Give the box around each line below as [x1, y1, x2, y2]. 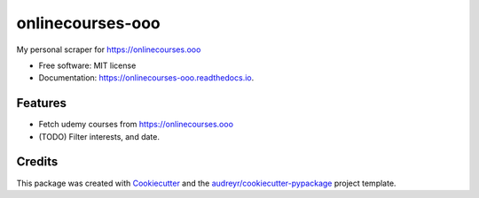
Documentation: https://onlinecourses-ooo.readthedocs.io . [38, 72, 255, 83]
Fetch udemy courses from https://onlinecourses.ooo [38, 119, 234, 130]
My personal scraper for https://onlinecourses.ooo [16, 44, 201, 55]
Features [16, 95, 67, 110]
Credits [16, 155, 59, 170]
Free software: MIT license [38, 60, 137, 71]
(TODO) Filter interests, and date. [38, 131, 160, 141]
